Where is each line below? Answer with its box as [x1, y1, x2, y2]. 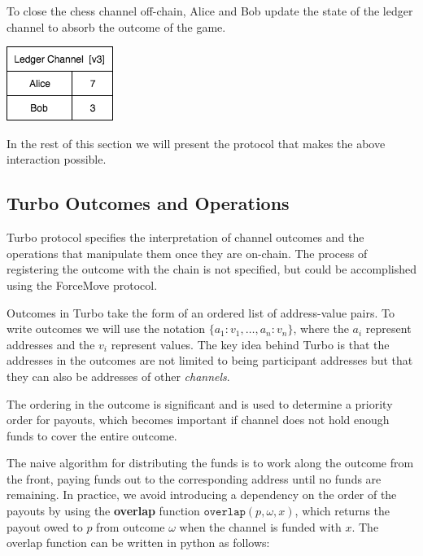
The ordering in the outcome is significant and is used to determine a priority [7, 395, 393, 412]
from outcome [96, 518, 165, 535]
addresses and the [7, 335, 95, 352]
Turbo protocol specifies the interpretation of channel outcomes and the [7, 229, 364, 246]
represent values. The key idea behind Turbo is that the [111, 335, 390, 352]
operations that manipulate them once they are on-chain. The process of [7, 244, 368, 261]
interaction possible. [7, 151, 107, 168]
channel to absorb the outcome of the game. [7, 18, 226, 35]
